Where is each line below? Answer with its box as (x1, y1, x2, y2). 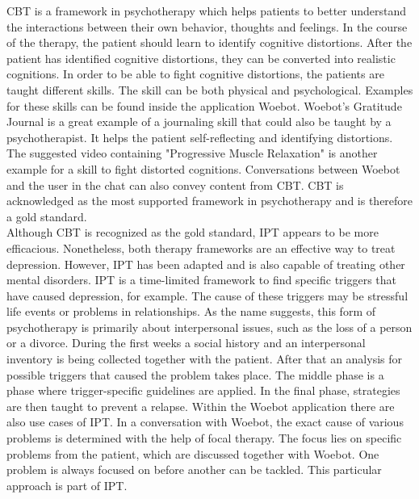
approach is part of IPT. (6, 476, 128, 493)
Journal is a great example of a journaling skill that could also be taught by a (6, 113, 392, 130)
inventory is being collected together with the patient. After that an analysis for (6, 350, 403, 367)
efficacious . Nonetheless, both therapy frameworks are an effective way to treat (6, 239, 396, 256)
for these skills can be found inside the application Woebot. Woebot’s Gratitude (6, 97, 402, 114)
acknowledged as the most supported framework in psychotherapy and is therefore (6, 192, 413, 209)
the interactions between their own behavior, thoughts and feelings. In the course (6, 18, 408, 35)
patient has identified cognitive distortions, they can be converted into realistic (6, 49, 396, 66)
